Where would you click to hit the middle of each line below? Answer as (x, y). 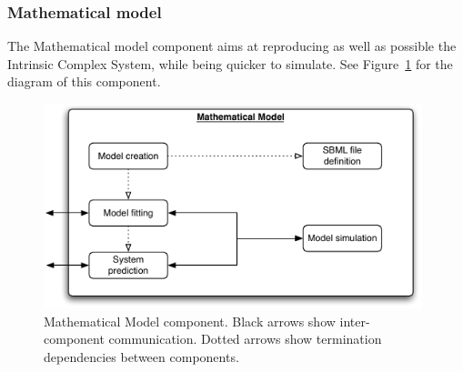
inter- (355, 321)
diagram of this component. (84, 81)
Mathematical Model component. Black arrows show (190, 321)
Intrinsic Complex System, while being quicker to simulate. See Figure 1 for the (230, 63)
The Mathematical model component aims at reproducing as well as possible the (232, 46)
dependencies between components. (141, 356)
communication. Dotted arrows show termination (245, 339)
